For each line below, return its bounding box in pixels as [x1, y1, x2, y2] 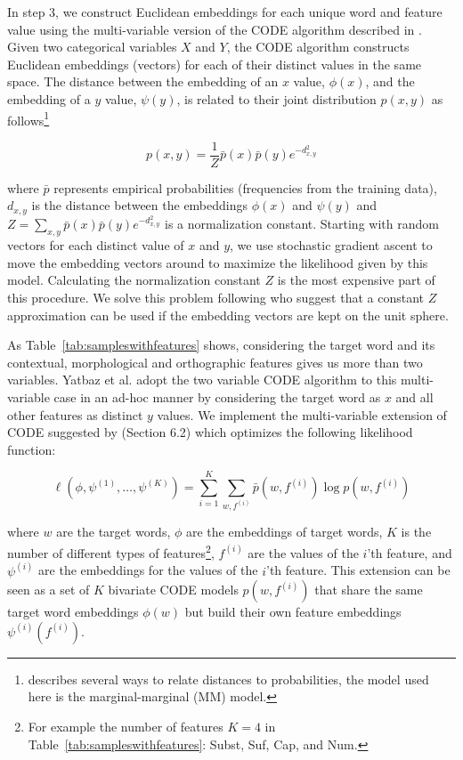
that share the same [314, 580, 423, 599]
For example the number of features [28, 716, 223, 735]
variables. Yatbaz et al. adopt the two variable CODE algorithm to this [7, 370, 397, 389]
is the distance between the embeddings [31, 196, 248, 214]
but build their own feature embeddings [184, 602, 402, 621]
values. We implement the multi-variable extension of [157, 405, 447, 424]
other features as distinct [7, 405, 143, 424]
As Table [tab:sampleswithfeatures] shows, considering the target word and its [7, 336, 435, 354]
